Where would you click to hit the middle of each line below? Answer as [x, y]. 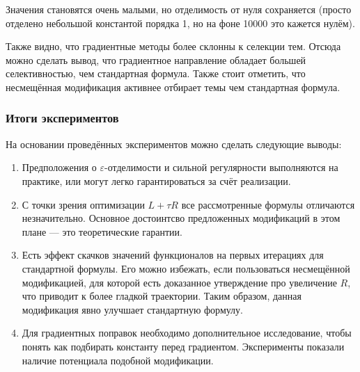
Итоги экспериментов [62, 118]
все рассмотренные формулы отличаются [268, 204]
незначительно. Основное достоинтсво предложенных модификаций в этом [181, 218]
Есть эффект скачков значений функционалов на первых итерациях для [173, 255]
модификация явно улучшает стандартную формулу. [132, 309]
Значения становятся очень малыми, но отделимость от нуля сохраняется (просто [179, 9]
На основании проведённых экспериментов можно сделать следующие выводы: [174, 144]
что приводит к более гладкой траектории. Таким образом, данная [162, 296]
